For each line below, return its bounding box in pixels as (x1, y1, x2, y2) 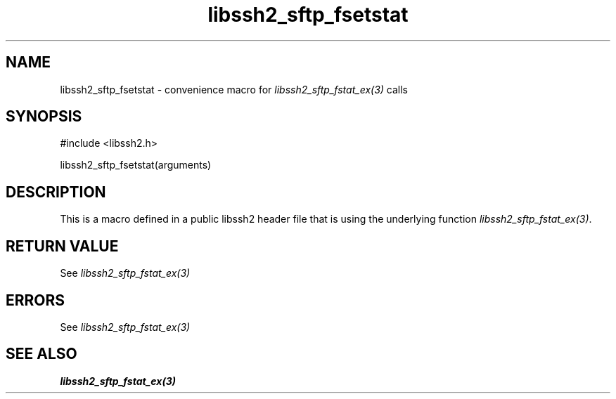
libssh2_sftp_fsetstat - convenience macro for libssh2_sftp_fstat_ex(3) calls (60, 83, 408, 96)
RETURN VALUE (6, 237, 119, 255)
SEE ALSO (6, 345, 77, 363)
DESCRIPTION (6, 183, 106, 201)
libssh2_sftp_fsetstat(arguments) (60, 159, 212, 171)
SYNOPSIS (6, 107, 82, 126)
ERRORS (6, 291, 65, 309)
